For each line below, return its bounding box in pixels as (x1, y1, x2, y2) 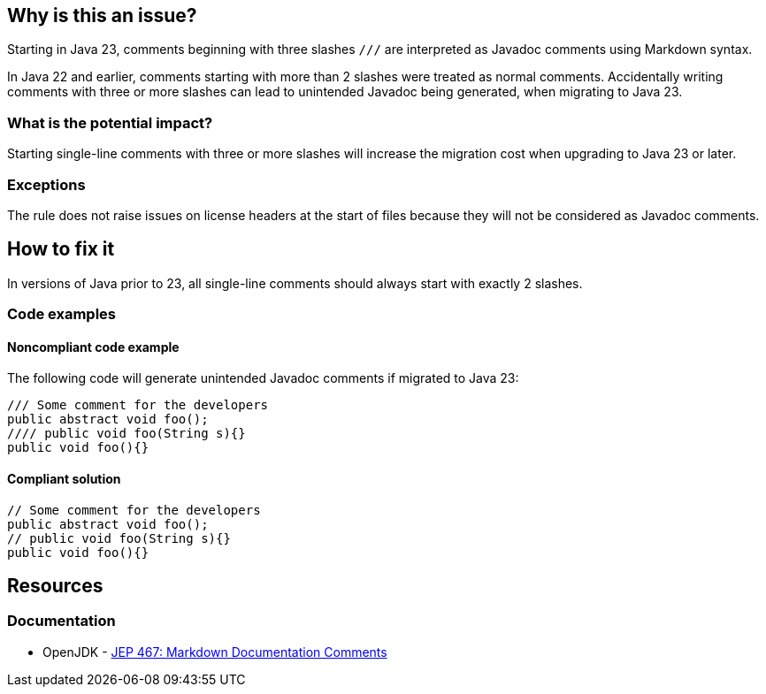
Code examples (7, 305, 117, 324)
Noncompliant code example (7, 339, 180, 355)
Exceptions (7, 175, 86, 194)
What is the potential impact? (7, 113, 213, 132)
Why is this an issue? (7, 4, 197, 27)
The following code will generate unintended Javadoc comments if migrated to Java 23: (7, 370, 519, 386)
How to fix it (7, 238, 115, 261)
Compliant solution (7, 470, 121, 486)
